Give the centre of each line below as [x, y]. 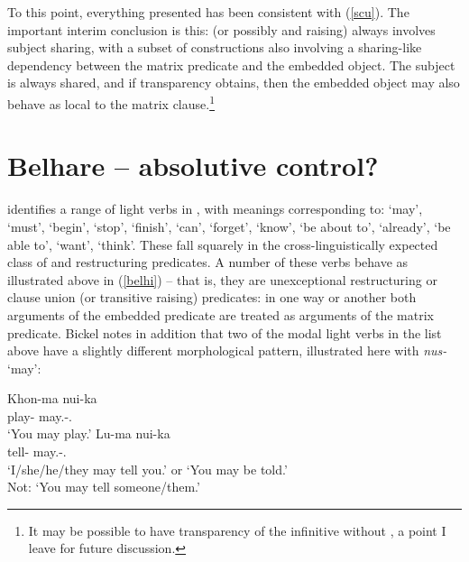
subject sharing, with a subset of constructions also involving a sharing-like [215, 47]
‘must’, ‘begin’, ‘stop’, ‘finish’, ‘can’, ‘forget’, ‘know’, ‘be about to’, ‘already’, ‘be [229, 226]
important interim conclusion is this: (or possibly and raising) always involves [221, 29]
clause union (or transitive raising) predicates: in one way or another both [212, 297]
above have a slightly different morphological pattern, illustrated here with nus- [227, 350]
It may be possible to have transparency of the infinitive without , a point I [237, 530]
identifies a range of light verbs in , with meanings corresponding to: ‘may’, [215, 209]
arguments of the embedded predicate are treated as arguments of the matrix [221, 314]
